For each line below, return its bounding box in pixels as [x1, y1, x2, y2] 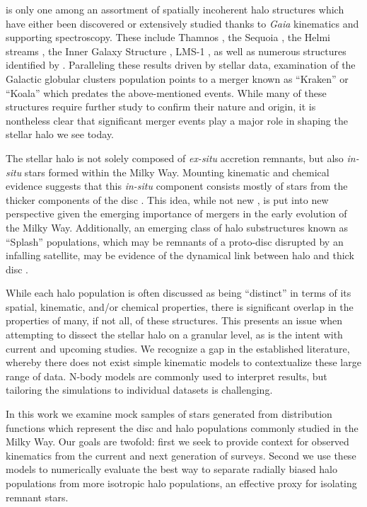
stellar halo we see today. [6, 127, 115, 142]
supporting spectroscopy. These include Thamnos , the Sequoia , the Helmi [6, 30, 330, 45]
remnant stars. [6, 489, 69, 504]
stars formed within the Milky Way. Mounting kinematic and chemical [24, 164, 330, 179]
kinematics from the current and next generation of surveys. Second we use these [6, 448, 356, 462]
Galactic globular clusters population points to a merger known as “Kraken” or [6, 71, 349, 86]
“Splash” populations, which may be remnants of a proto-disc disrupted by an [6, 234, 344, 249]
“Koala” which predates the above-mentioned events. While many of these [6, 85, 327, 100]
